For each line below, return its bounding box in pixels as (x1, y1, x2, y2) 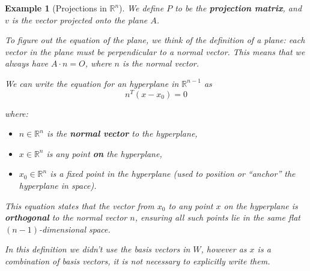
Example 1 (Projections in (5, 2, 107, 14)
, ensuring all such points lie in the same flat (135, 211, 301, 224)
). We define (119, 2, 164, 14)
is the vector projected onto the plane (11, 13, 148, 26)
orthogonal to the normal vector (5, 211, 127, 224)
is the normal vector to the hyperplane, (46, 127, 198, 140)
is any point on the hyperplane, (46, 147, 162, 159)
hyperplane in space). (19, 179, 97, 192)
